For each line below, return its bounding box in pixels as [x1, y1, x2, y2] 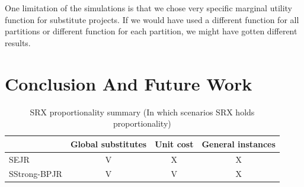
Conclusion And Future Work [5, 71, 252, 95]
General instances [201, 137, 276, 150]
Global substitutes [70, 137, 147, 150]
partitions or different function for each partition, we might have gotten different [5, 25, 297, 37]
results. [5, 36, 31, 49]
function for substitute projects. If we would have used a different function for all [5, 13, 299, 25]
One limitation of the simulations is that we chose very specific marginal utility [5, 2, 293, 14]
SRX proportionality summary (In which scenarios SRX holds [30, 105, 255, 118]
